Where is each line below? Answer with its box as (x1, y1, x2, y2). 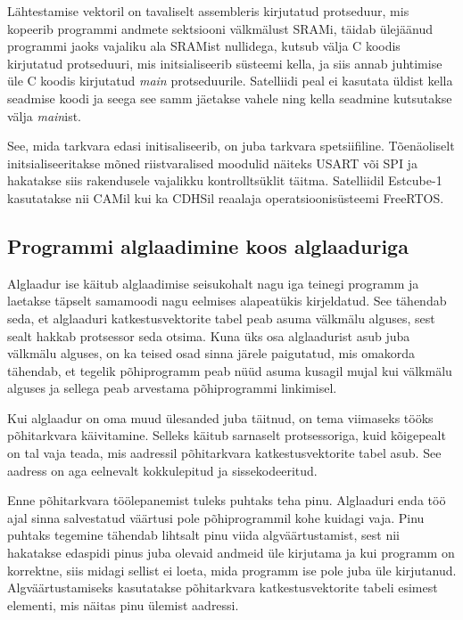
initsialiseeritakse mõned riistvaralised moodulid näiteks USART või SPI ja (7, 153, 418, 172)
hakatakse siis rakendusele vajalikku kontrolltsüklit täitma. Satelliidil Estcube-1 (7, 171, 442, 190)
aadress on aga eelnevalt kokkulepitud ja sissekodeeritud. (7, 461, 318, 479)
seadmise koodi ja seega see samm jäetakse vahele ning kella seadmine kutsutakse (7, 88, 452, 107)
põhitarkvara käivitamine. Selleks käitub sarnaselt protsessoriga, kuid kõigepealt (7, 426, 446, 445)
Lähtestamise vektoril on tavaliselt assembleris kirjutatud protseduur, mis (7, 2, 409, 20)
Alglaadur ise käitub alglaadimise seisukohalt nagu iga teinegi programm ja (7, 273, 419, 292)
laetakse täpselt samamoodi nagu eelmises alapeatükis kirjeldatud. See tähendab (7, 291, 447, 310)
